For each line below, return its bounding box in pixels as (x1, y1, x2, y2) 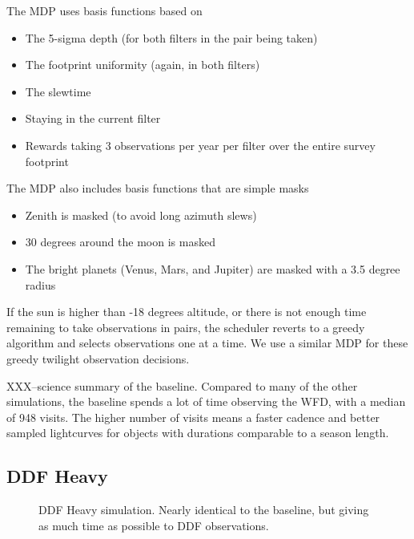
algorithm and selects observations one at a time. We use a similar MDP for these (6, 334, 408, 351)
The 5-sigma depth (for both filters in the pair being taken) (25, 29, 318, 46)
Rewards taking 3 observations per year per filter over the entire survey (25, 136, 376, 153)
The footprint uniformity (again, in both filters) (25, 56, 260, 73)
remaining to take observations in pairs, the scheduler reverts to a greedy (6, 318, 365, 335)
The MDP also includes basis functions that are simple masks (6, 180, 309, 197)
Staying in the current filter (25, 110, 161, 127)
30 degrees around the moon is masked (25, 233, 215, 250)
